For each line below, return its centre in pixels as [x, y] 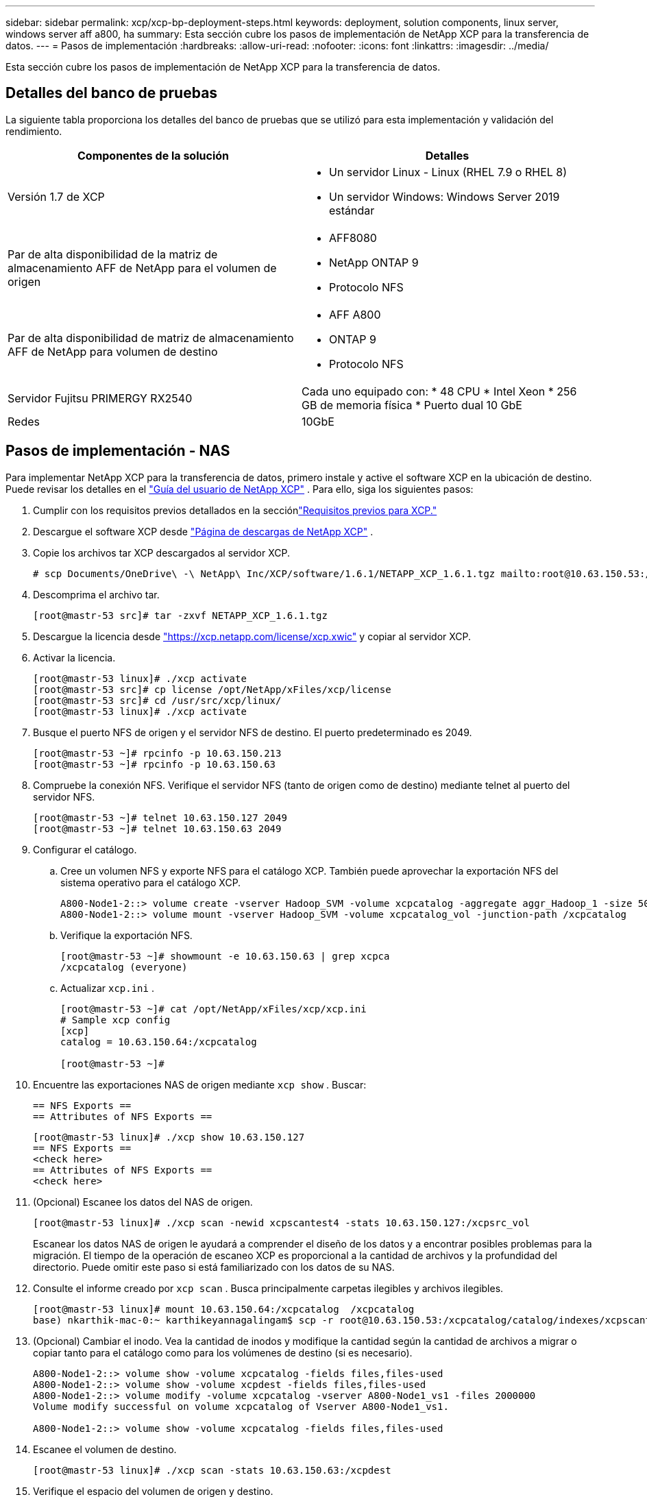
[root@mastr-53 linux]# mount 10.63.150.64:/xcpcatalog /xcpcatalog [224, 1309]
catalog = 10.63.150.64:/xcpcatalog [159, 1042]
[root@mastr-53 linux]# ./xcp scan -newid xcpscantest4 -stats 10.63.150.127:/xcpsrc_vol [281, 1222]
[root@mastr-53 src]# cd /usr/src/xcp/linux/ [157, 700]
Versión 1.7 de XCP [56, 196]
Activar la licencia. [74, 657]
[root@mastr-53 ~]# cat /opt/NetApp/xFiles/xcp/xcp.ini [213, 1009]
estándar [352, 210]
